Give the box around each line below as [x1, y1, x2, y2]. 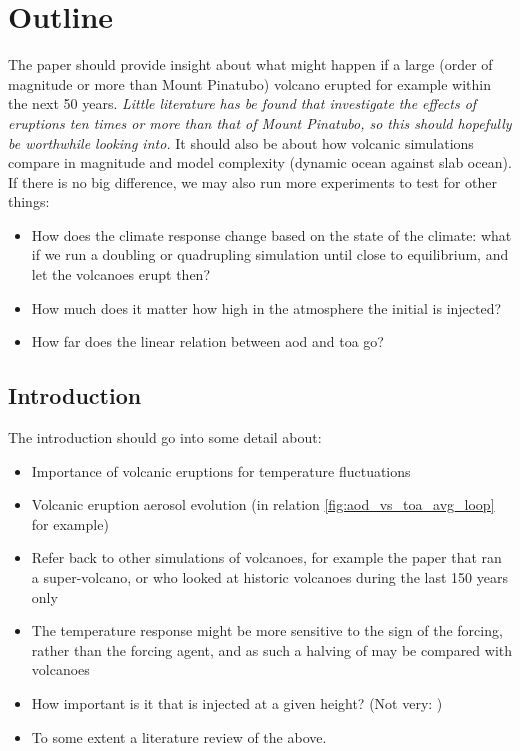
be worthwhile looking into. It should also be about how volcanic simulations [8, 132, 474, 153]
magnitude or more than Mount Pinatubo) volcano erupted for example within [8, 73, 492, 94]
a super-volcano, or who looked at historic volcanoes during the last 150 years [31, 567, 508, 588]
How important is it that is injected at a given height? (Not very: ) [31, 692, 443, 713]
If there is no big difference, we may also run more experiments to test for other [8, 171, 497, 192]
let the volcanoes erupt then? [31, 264, 211, 285]
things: [8, 191, 50, 212]
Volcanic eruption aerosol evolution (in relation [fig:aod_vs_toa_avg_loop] [31, 494, 495, 515]
